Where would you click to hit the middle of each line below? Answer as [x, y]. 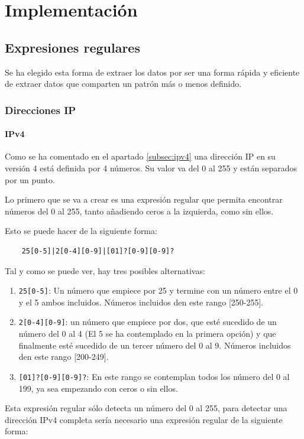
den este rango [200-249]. [64, 357]
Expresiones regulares [72, 47]
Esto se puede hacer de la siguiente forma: [81, 231]
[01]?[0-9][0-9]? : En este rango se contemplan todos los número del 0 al [154, 376]
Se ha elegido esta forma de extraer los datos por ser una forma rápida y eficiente [152, 72]
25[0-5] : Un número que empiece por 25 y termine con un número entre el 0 [158, 290]
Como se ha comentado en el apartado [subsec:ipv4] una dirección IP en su [140, 156]
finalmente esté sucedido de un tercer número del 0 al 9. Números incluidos [155, 345]
